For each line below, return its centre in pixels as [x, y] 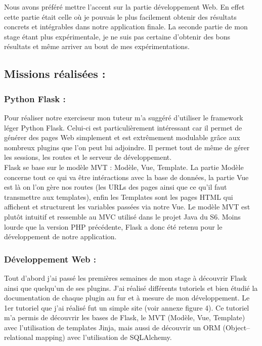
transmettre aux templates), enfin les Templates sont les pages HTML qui [119, 197]
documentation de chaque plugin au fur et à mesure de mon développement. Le [127, 298]
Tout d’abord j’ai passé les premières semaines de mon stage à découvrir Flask [126, 277]
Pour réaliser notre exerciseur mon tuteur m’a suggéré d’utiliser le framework [124, 117]
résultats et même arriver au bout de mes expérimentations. [97, 46]
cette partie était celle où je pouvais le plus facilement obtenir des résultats [120, 16]
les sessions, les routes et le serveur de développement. [88, 157]
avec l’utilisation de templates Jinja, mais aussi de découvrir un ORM [112, 327]
